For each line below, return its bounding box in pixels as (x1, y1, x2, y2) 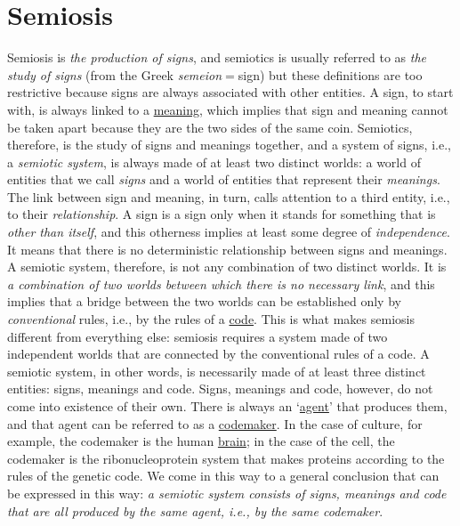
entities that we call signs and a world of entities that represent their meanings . (7, 170, 440, 189)
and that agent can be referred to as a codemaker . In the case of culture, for (7, 414, 423, 433)
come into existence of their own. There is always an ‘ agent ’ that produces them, (7, 397, 448, 415)
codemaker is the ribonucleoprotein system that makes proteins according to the (7, 449, 445, 467)
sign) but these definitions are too (238, 65, 423, 84)
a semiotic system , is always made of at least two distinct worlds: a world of (7, 152, 421, 171)
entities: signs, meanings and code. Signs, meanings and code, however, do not (7, 379, 433, 398)
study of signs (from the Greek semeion (7, 65, 222, 84)
